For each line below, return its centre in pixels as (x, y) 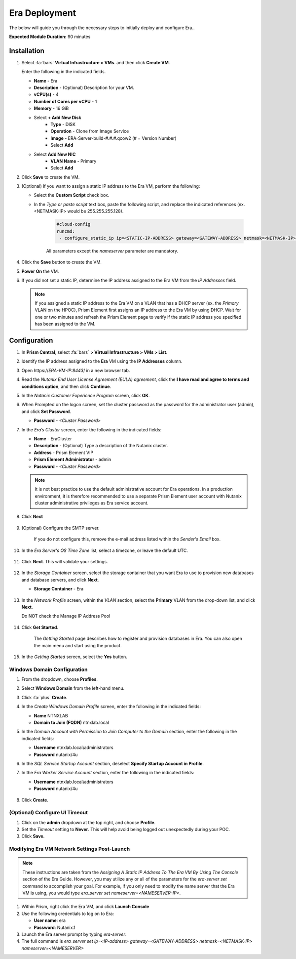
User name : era (50, 920)
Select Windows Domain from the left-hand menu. (73, 688)
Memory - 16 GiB (51, 108)
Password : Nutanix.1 (55, 927)
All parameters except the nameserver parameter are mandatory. (112, 251)
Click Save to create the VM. (51, 177)
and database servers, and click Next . (60, 580)
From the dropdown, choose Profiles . (60, 679)
